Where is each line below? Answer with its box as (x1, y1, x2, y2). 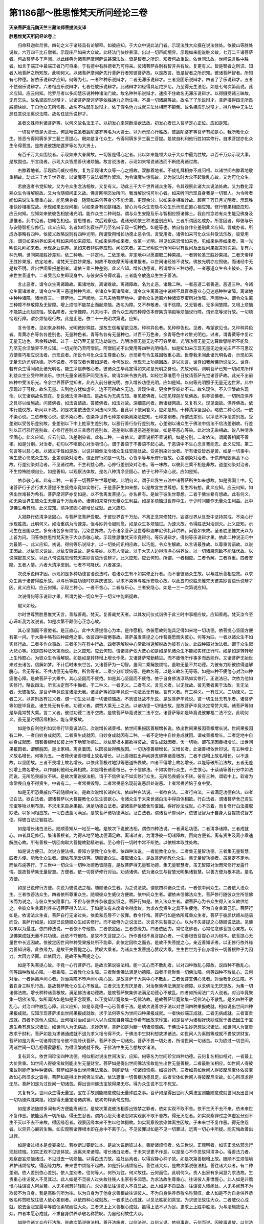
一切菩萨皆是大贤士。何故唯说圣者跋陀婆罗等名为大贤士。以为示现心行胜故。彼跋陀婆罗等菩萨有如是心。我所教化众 (17, 129, 249, 135)
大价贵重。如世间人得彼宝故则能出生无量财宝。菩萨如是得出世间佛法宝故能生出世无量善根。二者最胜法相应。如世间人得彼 (9, 1060, 253, 1066)
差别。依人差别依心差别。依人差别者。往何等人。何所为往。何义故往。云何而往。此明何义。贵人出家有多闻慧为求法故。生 (9, 1169, 253, 1175)
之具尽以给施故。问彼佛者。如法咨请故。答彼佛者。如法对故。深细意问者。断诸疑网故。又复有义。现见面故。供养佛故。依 (9, 400, 253, 406)
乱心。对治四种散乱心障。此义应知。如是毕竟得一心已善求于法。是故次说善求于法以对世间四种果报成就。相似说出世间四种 (9, 1003, 253, 1009)
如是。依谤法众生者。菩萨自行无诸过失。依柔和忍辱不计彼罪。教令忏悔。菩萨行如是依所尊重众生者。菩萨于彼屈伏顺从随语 (9, 912, 253, 918)
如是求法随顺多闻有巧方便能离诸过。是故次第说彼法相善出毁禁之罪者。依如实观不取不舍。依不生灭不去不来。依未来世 (17, 1106, 253, 1111)
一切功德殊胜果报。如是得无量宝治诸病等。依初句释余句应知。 (9, 1097, 133, 1103)
